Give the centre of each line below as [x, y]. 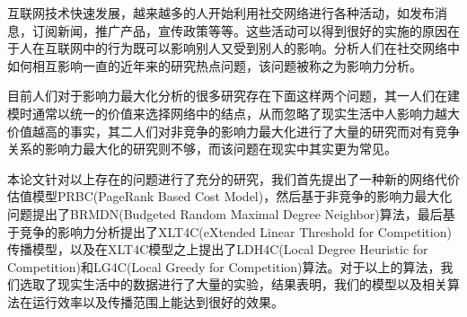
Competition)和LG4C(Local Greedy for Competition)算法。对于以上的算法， [224, 266]
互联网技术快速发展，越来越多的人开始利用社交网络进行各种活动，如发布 [221, 13]
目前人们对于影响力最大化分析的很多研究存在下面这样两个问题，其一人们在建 [233, 96]
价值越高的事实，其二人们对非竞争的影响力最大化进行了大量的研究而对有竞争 [233, 131]
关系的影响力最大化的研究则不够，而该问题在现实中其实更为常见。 [202, 149]
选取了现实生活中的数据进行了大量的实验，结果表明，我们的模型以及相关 [233, 284]
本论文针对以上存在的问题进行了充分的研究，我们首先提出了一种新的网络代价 [233, 178]
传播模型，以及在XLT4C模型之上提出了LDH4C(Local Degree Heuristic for [218, 249]
